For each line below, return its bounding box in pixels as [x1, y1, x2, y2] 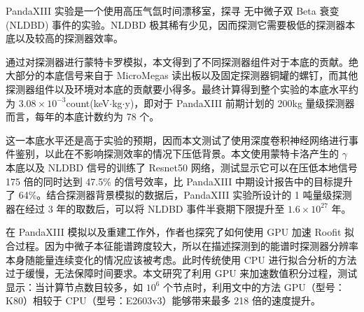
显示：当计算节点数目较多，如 [6, 279, 143, 294]
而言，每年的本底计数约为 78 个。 [6, 109, 160, 124]
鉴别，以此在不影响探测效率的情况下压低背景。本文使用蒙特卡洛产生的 [15, 146, 339, 161]
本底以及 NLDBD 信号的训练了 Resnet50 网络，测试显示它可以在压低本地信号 [6, 159, 358, 174]
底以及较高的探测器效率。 [6, 31, 123, 45]
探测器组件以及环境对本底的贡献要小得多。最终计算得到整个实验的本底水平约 [6, 81, 358, 96]
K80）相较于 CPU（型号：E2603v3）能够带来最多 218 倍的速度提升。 [6, 293, 321, 308]
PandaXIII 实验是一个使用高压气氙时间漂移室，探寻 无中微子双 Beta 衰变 [6, 3, 339, 17]
